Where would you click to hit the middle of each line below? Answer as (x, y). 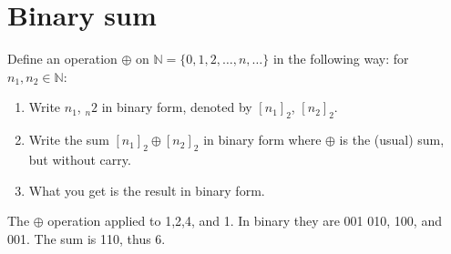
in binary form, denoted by (177, 107)
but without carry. (80, 159)
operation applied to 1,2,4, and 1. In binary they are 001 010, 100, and (245, 221)
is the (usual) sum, (392, 140)
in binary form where (262, 140)
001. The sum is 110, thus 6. (87, 238)
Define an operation (62, 59)
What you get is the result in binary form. (147, 190)
